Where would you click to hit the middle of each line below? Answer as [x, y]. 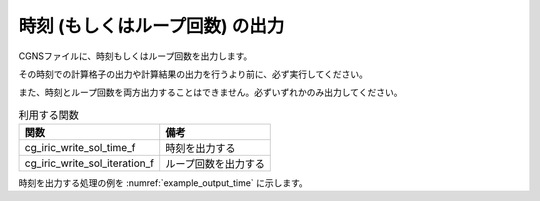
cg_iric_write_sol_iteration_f [89, 163]
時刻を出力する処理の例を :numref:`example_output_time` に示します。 [163, 183]
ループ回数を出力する [215, 164]
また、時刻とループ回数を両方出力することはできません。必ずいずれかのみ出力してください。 [210, 92]
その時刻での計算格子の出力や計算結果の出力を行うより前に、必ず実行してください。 [193, 74]
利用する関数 [49, 115]
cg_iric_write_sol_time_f [80, 148]
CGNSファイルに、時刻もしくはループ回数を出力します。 [135, 56]
